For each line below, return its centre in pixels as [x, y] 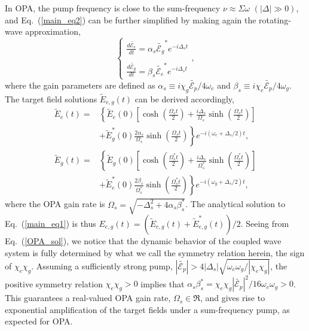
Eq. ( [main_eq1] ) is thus [51, 223]
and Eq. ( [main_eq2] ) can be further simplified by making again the [131, 19]
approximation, [53, 31]
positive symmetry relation [54, 283]
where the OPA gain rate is [55, 204]
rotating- [275, 19]
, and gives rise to [232, 298]
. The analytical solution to [235, 204]
